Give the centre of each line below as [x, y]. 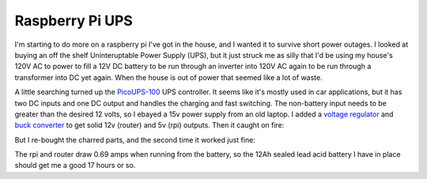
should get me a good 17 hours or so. [75, 166]
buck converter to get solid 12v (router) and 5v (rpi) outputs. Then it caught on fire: [149, 125]
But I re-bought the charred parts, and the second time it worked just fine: [135, 139]
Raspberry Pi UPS [74, 21]
